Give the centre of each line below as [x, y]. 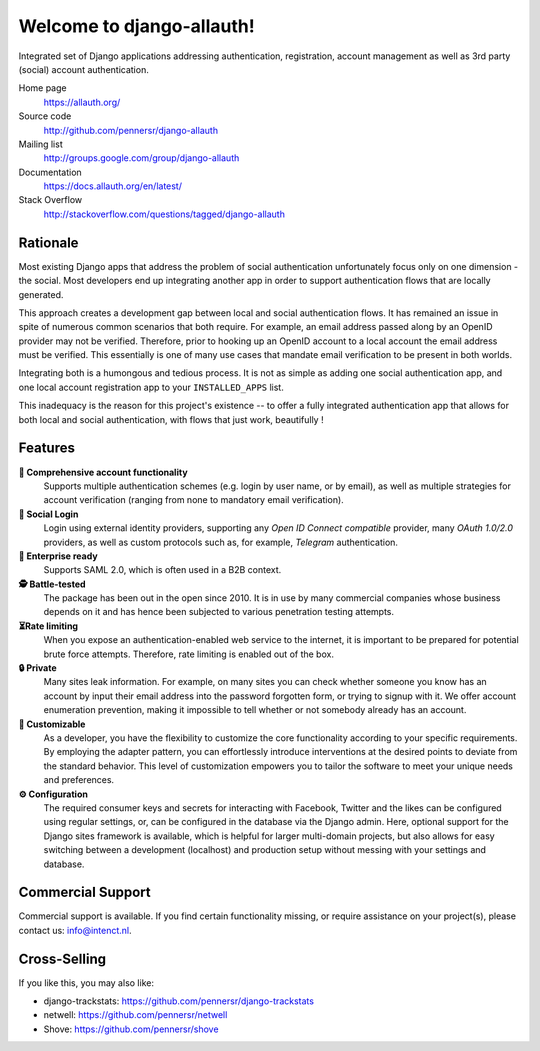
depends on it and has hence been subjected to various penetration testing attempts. [219, 612]
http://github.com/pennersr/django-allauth [131, 130]
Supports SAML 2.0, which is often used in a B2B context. [162, 570]
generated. [41, 294]
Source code [45, 116]
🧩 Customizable [52, 724]
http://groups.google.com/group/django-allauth [141, 158]
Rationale [48, 242]
